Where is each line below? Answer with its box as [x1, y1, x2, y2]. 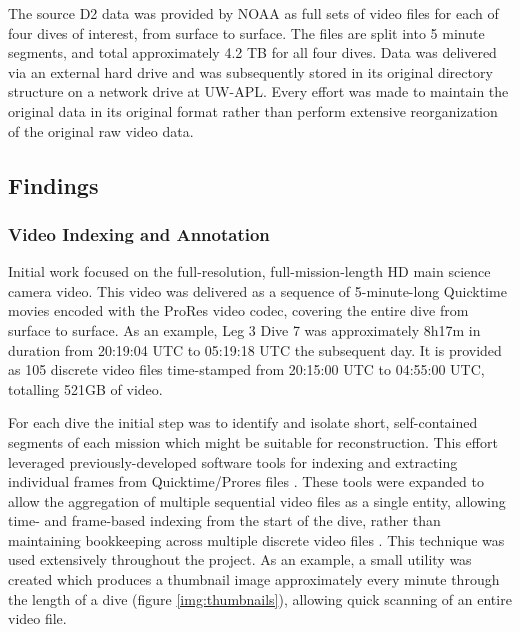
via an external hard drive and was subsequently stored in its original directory [8, 61, 493, 82]
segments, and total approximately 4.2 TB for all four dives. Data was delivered [8, 42, 497, 63]
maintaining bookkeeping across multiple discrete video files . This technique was [8, 529, 505, 550]
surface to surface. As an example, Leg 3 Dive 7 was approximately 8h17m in [8, 319, 481, 340]
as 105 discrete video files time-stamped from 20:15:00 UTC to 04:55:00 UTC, [8, 359, 485, 380]
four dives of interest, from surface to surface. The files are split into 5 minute [8, 22, 485, 43]
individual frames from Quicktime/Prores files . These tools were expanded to [8, 471, 484, 492]
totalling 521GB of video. [8, 378, 163, 399]
